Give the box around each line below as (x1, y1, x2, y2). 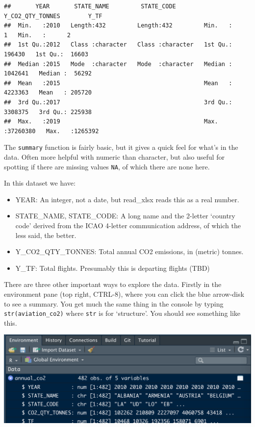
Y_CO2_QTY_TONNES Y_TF (4, 12, 102, 20)
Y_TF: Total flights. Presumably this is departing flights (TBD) (15, 262, 210, 273)
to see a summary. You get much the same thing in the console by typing (4, 298, 224, 308)
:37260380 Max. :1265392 (4, 127, 99, 135)
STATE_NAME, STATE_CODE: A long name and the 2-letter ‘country (15, 211, 235, 221)
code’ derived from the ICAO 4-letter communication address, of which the (15, 220, 241, 230)
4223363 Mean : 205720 (4, 89, 92, 96)
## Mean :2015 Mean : (4, 79, 232, 87)
